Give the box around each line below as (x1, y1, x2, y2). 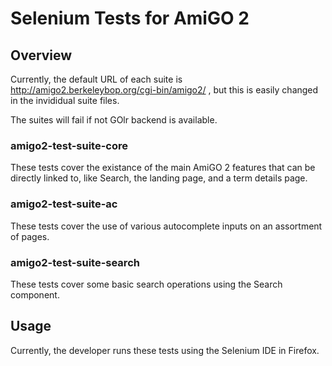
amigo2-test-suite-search (10, 255, 140, 269)
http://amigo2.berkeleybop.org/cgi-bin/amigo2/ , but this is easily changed (10, 84, 319, 96)
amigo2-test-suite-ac (10, 197, 118, 211)
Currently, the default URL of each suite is (10, 73, 183, 85)
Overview (10, 47, 73, 64)
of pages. (10, 230, 50, 242)
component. (10, 288, 60, 301)
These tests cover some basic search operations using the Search (10, 278, 283, 290)
